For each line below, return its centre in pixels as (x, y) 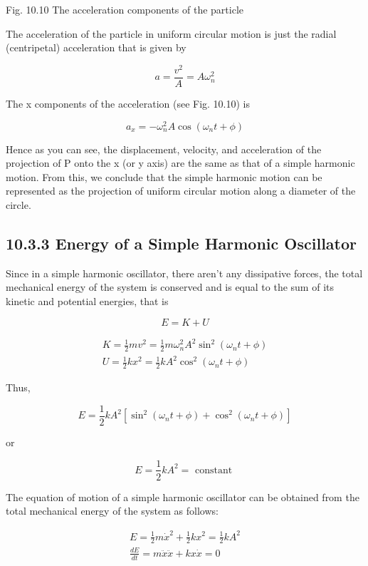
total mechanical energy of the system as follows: (112, 511)
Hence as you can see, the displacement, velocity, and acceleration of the (164, 149)
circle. (19, 204)
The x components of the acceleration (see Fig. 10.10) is (128, 103)
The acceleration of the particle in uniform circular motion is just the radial (171, 33)
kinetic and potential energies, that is (87, 300)
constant (214, 470)
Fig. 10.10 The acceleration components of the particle (125, 9)
